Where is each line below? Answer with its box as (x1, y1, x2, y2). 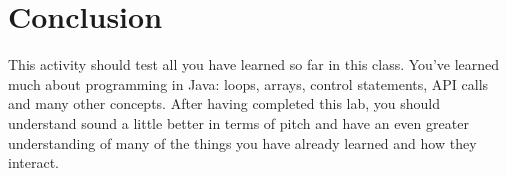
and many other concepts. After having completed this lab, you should (8, 93, 440, 114)
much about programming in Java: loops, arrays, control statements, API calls (8, 73, 489, 94)
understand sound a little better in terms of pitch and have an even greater (8, 112, 469, 133)
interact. (8, 152, 59, 173)
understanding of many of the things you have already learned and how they (8, 132, 477, 153)
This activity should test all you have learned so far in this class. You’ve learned (8, 54, 500, 75)
